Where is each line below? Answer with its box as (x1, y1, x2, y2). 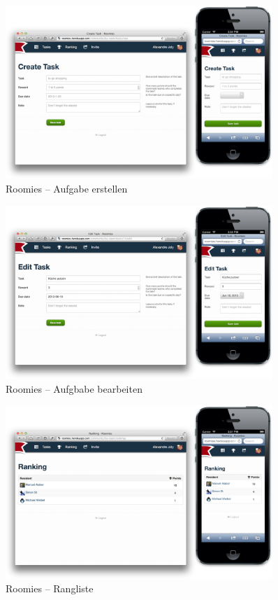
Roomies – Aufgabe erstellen (6, 181, 128, 196)
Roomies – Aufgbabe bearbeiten (6, 381, 142, 396)
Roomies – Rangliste (6, 581, 94, 596)
